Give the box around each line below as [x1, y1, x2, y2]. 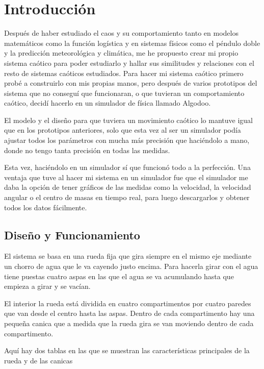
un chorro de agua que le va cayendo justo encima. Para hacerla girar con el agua [4, 261, 258, 272]
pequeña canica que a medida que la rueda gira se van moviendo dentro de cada [4, 317, 254, 328]
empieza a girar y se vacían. [4, 281, 91, 291]
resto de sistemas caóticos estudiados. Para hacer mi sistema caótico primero [4, 67, 244, 78]
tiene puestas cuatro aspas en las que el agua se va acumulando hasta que [4, 270, 234, 281]
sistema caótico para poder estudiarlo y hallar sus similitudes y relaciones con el [4, 57, 254, 68]
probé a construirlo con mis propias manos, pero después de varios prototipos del [4, 78, 257, 88]
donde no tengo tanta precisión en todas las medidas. [4, 144, 170, 155]
